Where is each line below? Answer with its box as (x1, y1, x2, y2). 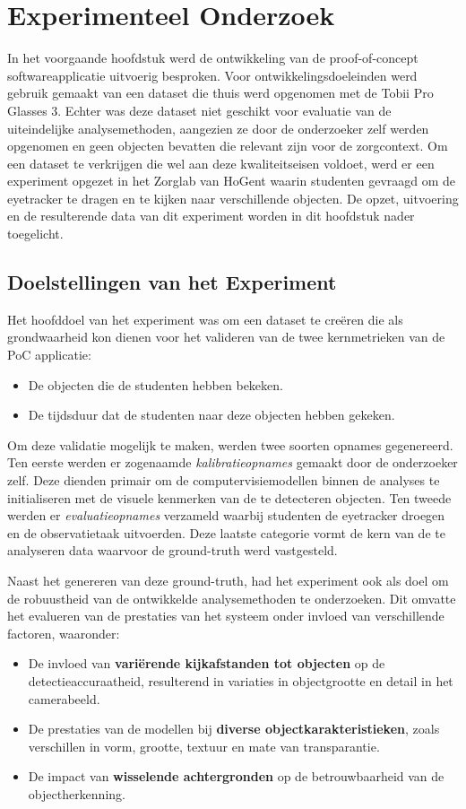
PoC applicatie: (7, 345, 91, 364)
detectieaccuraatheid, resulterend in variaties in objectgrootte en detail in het (28, 671, 453, 690)
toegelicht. (7, 224, 64, 243)
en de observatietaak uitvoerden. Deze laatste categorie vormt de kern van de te (7, 523, 445, 542)
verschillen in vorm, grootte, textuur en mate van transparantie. (28, 736, 380, 755)
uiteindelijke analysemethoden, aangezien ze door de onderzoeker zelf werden (7, 118, 429, 137)
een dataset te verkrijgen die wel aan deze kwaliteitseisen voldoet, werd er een (7, 153, 435, 172)
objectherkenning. (28, 784, 125, 803)
